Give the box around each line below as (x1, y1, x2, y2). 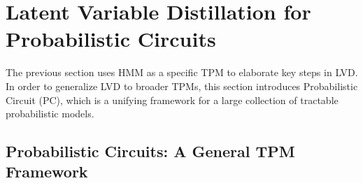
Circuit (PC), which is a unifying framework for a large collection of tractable (6, 92, 339, 107)
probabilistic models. (6, 106, 94, 121)
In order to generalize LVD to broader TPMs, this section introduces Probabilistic (6, 78, 358, 93)
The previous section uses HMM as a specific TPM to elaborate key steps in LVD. (6, 65, 358, 80)
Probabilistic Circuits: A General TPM (6, 140, 295, 162)
